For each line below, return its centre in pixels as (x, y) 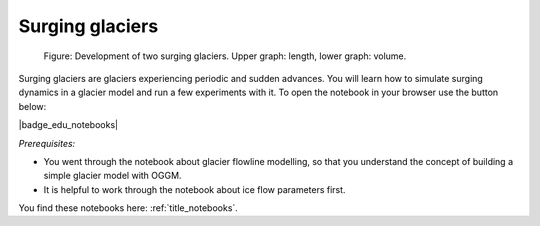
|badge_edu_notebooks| (68, 125)
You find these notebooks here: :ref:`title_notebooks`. (128, 208)
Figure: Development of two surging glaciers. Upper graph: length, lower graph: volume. (225, 56)
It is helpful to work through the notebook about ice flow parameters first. (194, 189)
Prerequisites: (47, 143)
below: (32, 106)
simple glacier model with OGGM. (112, 176)
